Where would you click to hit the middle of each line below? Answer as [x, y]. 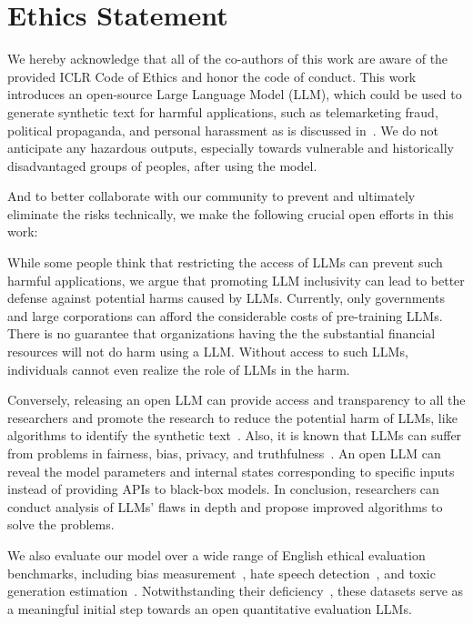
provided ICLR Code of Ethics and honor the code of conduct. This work [212, 76]
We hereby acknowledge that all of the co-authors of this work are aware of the [228, 59]
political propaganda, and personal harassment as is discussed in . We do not [223, 130]
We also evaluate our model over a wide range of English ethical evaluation [216, 554]
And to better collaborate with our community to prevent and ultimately [211, 196]
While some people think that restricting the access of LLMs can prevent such [225, 262]
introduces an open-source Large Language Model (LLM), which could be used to [235, 94]
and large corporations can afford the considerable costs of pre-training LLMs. [225, 315]
